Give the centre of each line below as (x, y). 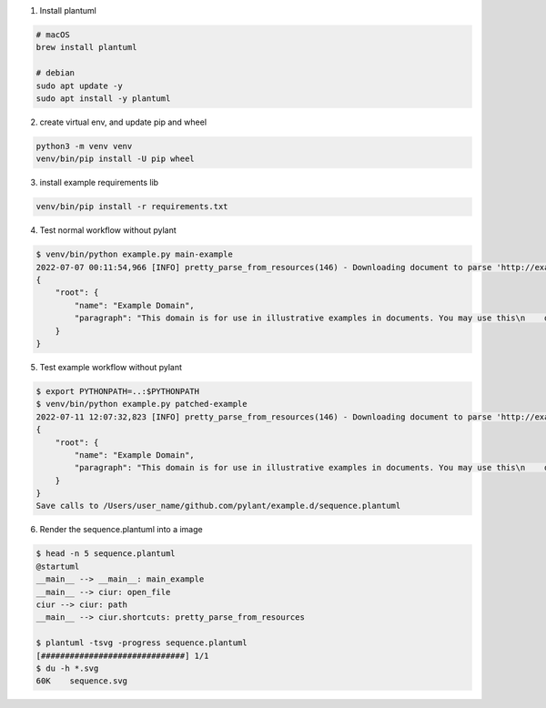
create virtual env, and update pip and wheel (123, 122)
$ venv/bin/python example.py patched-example (142, 404)
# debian (56, 73)
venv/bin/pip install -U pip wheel (115, 159)
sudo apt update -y (79, 86)
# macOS (53, 35)
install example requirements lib (99, 183)
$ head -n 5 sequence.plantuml (106, 554)
